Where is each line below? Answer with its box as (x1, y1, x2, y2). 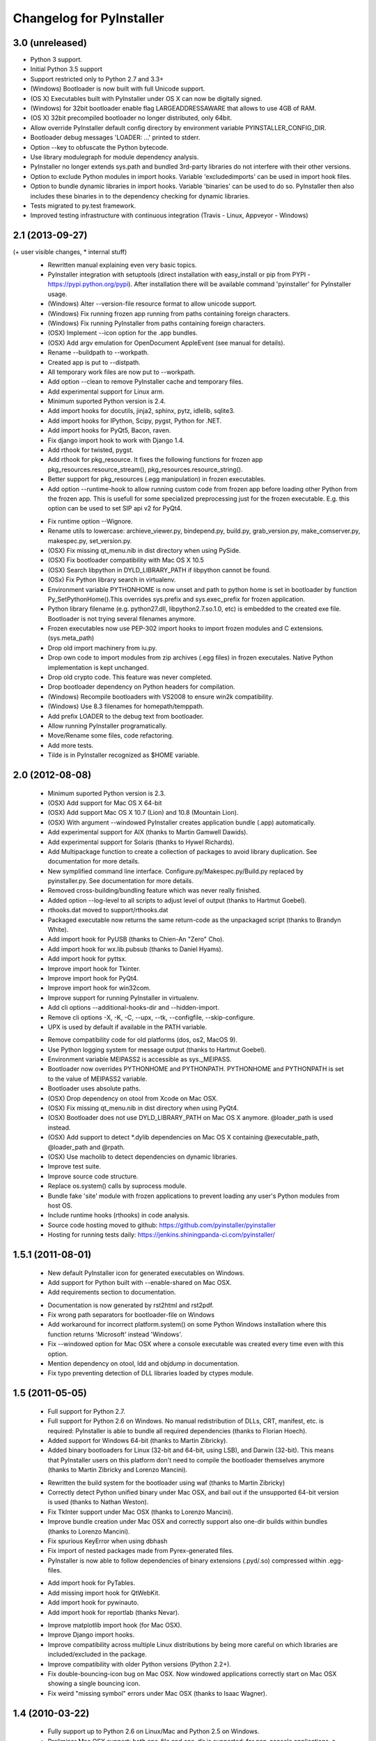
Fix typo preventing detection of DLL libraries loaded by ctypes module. (47, 1369, 254, 1377)
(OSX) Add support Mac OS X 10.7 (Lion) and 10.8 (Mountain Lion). (47, 809, 239, 817)
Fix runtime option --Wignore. (47, 517, 133, 525)
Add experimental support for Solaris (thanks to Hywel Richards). (47, 838, 235, 846)
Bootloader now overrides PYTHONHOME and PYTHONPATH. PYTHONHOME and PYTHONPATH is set (47, 1065, 344, 1073)
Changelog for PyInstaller (13, 10, 164, 26)
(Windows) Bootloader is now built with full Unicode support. (30, 84, 205, 93)
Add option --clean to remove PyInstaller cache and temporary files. (47, 377, 244, 386)
